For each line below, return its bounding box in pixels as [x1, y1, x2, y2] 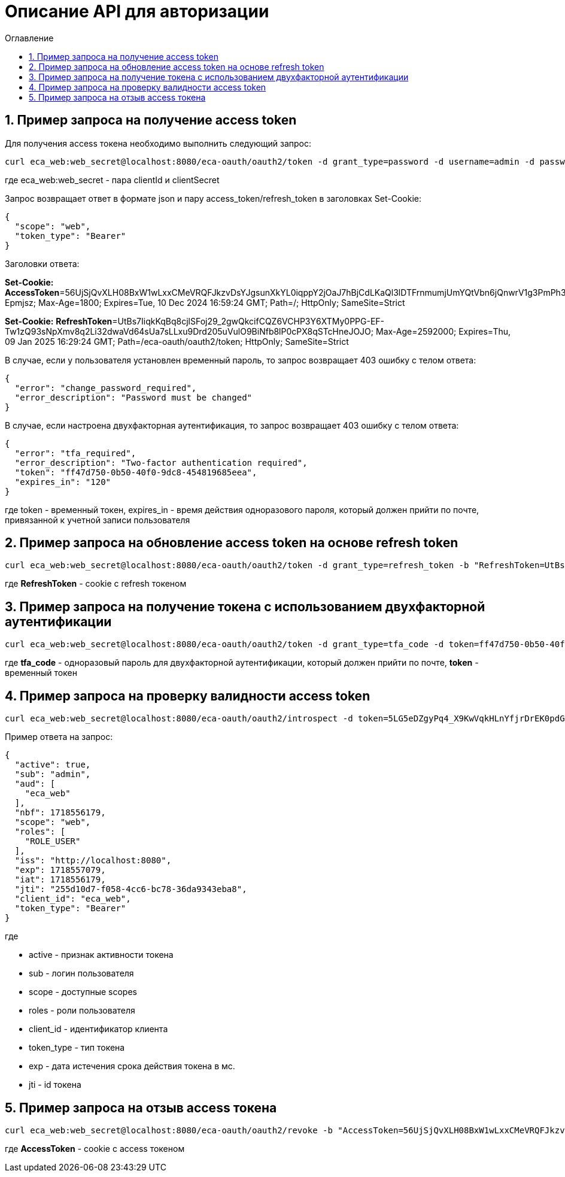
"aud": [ [14, 779, 56, 789]
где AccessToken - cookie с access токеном [5, 1143, 185, 1154]
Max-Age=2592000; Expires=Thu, [375, 326, 511, 336]
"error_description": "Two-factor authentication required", [14, 457, 308, 468]
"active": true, [14, 760, 91, 770]
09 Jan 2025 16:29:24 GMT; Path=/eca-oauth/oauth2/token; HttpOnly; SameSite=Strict [5, 336, 349, 347]
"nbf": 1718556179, [14, 808, 106, 818]
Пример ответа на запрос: [5, 732, 113, 742]
